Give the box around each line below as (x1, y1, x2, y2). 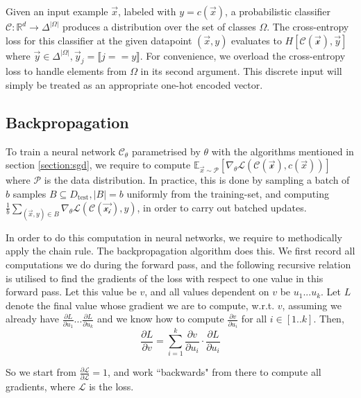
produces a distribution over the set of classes (62, 19, 256, 33)
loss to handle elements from (6, 64, 127, 78)
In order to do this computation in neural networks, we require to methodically (6, 230, 342, 244)
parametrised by (131, 144, 201, 158)
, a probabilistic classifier (225, 4, 331, 18)
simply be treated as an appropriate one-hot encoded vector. (6, 77, 263, 92)
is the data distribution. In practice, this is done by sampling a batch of (44, 173, 350, 187)
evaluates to (231, 33, 282, 47)
